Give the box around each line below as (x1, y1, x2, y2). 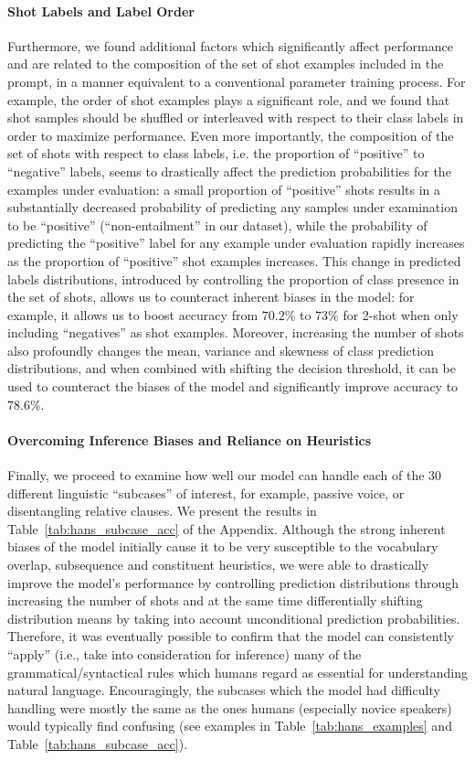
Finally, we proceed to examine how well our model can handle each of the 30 (7, 466, 442, 485)
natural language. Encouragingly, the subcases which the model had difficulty (7, 680, 440, 700)
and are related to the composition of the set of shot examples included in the (7, 54, 444, 73)
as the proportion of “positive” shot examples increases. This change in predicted (7, 251, 461, 270)
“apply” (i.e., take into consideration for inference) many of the (7, 645, 362, 663)
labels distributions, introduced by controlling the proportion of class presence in (7, 269, 459, 288)
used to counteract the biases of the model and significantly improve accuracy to (7, 377, 459, 396)
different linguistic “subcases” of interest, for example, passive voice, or (7, 483, 405, 502)
